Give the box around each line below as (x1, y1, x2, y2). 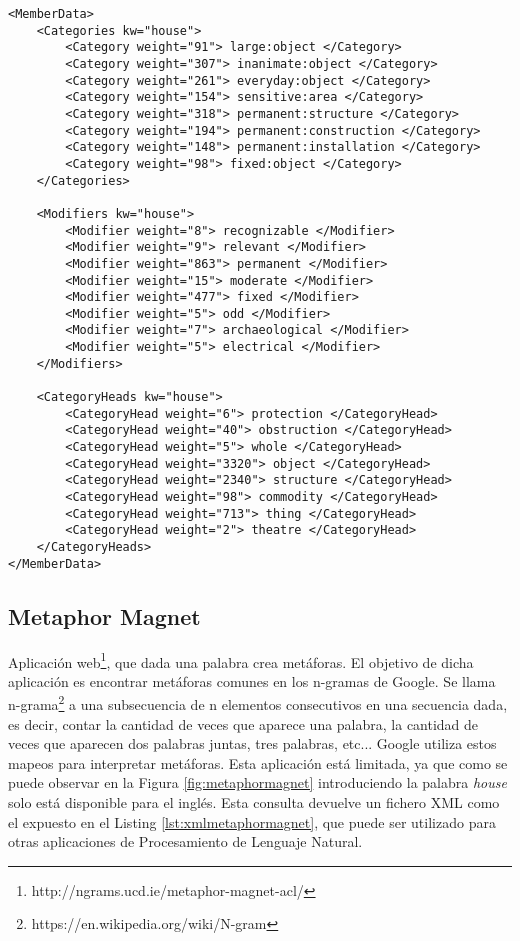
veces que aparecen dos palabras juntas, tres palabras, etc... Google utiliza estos (8, 733, 497, 754)
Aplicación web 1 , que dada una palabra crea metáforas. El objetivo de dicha (8, 648, 474, 672)
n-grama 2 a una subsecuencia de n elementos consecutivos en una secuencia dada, (8, 691, 508, 715)
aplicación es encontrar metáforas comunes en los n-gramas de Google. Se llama (8, 670, 496, 691)
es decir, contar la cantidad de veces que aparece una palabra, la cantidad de (8, 713, 479, 734)
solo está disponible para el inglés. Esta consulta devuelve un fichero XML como (8, 791, 500, 812)
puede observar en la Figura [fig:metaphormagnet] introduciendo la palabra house (8, 772, 507, 793)
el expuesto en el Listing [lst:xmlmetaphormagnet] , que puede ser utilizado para (8, 811, 496, 832)
